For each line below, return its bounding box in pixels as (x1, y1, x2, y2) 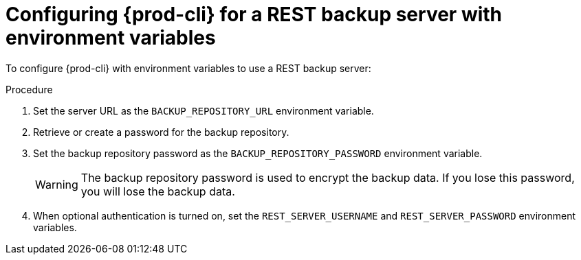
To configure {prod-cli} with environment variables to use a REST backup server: (6, 62, 371, 74)
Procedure (6, 83, 53, 95)
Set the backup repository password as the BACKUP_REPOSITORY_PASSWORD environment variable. (33, 147, 483, 159)
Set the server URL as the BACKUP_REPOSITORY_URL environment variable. (33, 104, 374, 117)
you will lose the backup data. (80, 184, 235, 198)
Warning (35, 177, 78, 191)
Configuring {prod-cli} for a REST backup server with (6, 3, 503, 26)
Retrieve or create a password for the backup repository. (33, 126, 289, 138)
